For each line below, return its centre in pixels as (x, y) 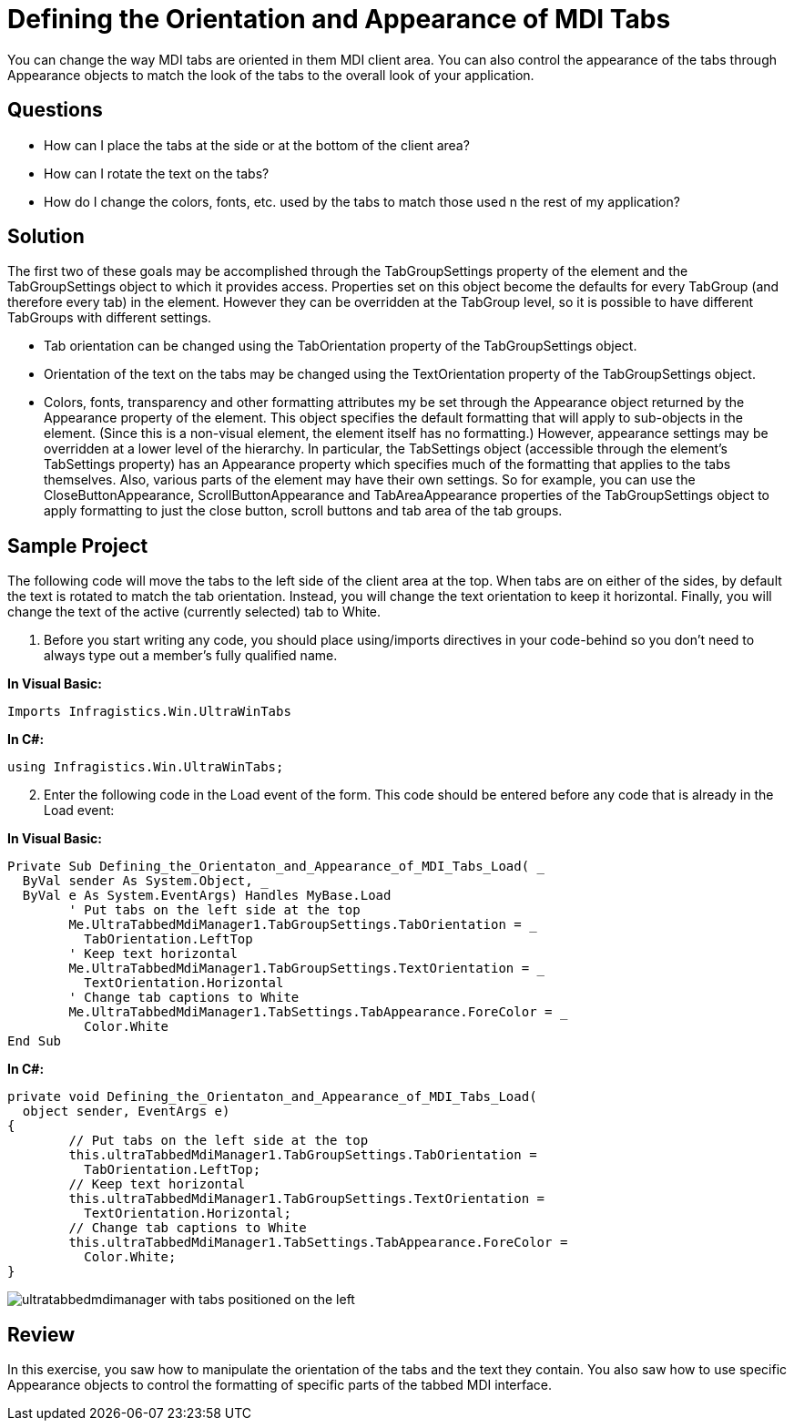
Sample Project (78, 546)
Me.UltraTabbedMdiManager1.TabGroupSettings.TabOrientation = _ (303, 925)
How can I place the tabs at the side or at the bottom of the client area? (257, 145)
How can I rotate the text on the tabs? (157, 173)
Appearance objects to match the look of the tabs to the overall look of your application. (271, 75)
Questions (55, 110)
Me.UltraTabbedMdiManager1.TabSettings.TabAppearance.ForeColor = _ (318, 1012)
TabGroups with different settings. (110, 318)
